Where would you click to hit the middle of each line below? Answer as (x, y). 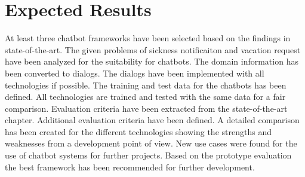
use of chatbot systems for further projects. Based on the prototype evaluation (148, 155)
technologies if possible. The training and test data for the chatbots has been (146, 85)
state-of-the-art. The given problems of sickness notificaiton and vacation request (153, 49)
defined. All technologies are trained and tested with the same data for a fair (145, 97)
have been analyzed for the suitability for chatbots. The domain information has (152, 61)
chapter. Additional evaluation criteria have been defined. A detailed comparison (152, 120)
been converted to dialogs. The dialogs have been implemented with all (135, 73)
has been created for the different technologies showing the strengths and (138, 131)
